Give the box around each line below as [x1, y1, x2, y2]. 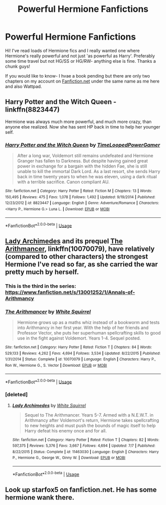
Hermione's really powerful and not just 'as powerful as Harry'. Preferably [5, 53, 155, 59]
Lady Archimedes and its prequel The [5, 237, 123, 245]
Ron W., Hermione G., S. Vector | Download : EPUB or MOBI [5, 363, 107, 368]
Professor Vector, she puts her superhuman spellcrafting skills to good [17, 330, 161, 336]
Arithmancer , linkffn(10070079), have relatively [5, 245, 155, 253]
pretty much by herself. [5, 268, 79, 276]
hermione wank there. [5, 493, 75, 502]
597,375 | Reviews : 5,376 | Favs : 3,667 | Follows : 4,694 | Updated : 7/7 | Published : [12, 443, 156, 448]
